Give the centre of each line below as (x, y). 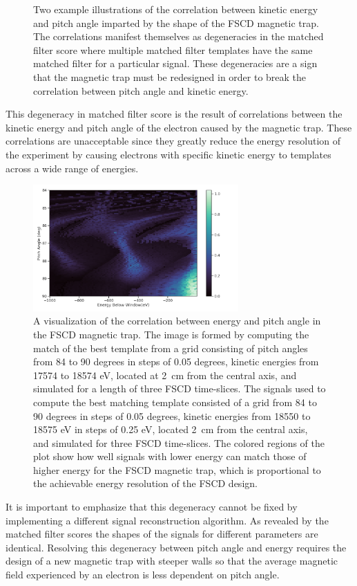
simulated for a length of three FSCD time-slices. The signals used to (180, 388)
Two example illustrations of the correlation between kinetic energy (176, 9)
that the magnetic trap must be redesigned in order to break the (170, 76)
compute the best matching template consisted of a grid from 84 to (175, 402)
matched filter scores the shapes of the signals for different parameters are (162, 534)
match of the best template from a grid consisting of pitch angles (171, 348)
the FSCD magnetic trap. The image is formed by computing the (171, 334)
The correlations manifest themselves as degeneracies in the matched (178, 36)
